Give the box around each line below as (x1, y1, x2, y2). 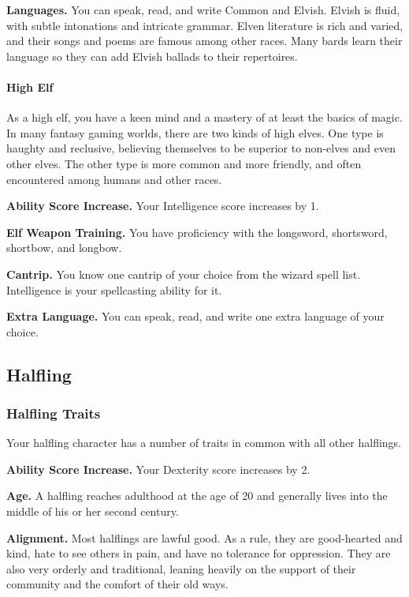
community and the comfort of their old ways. (6, 576, 229, 592)
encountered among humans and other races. (6, 171, 222, 187)
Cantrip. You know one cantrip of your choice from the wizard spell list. (6, 265, 361, 282)
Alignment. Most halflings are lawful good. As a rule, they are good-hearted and (6, 529, 403, 546)
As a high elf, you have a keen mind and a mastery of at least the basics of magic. (6, 109, 403, 126)
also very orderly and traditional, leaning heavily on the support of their (6, 560, 356, 576)
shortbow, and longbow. (6, 239, 122, 256)
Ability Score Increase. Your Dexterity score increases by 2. (6, 460, 310, 477)
